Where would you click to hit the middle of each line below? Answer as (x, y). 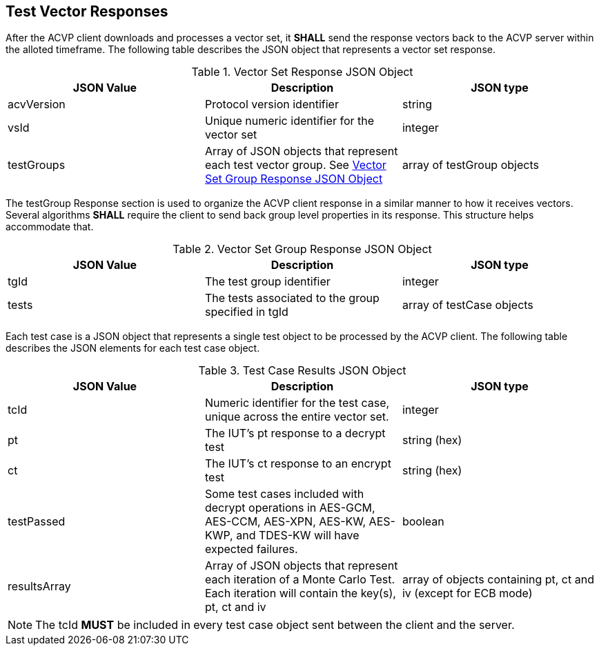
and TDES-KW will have (298, 535)
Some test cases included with (284, 494)
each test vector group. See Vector (295, 165)
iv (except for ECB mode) (467, 593)
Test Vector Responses (87, 11)
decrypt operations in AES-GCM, (290, 508)
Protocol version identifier (272, 104)
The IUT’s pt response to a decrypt (295, 433)
